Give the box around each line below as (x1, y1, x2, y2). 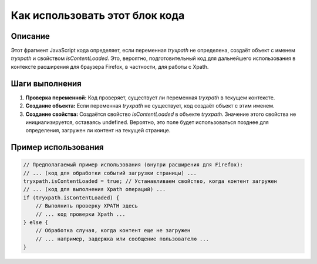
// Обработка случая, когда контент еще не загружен (35, 227, 191, 234)
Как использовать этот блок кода (11, 9, 185, 22)
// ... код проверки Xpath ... (35, 210, 126, 218)
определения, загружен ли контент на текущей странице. (25, 127, 171, 134)
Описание (11, 31, 50, 41)
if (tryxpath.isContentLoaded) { (23, 194, 120, 201)
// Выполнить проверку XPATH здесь (35, 203, 138, 209)
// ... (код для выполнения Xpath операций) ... (23, 186, 166, 193)
